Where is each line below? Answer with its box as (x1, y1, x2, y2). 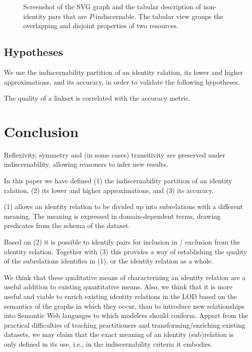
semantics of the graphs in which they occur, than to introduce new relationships (4, 300, 245, 311)
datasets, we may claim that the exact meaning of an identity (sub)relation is (4, 329, 234, 339)
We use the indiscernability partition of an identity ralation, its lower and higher (4, 67, 243, 77)
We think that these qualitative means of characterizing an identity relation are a (4, 272, 246, 282)
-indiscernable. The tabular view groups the (93, 11, 223, 21)
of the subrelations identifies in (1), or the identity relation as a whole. (4, 256, 213, 266)
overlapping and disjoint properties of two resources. (23, 20, 178, 31)
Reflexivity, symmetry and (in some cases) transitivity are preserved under (4, 149, 225, 159)
